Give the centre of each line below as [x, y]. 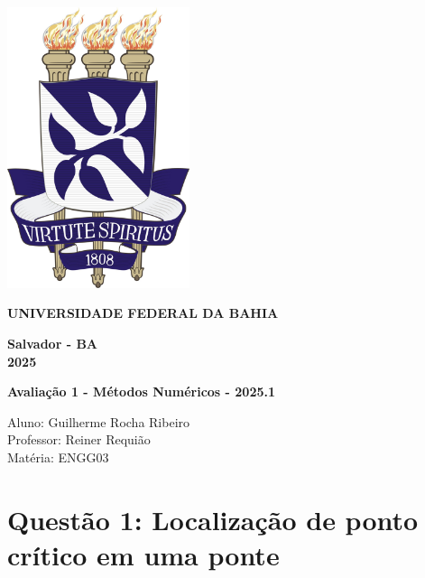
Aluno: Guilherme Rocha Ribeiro [99, 421]
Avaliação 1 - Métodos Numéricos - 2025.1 [142, 392]
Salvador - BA [53, 344]
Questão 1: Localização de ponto [213, 519]
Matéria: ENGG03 [58, 457]
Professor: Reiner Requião [79, 439]
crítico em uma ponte [143, 555]
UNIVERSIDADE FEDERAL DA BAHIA [143, 313]
